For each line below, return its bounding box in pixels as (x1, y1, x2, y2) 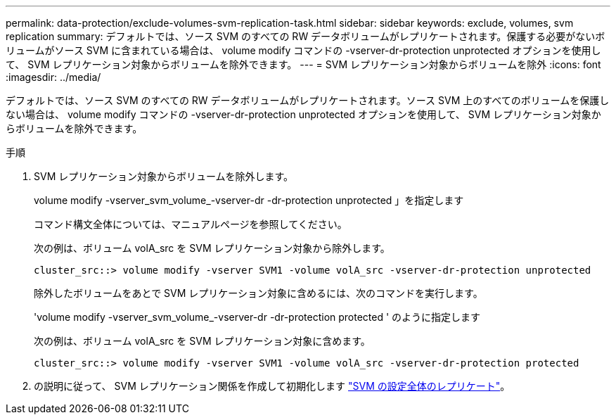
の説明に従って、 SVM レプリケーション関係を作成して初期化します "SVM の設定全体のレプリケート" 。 (34, 380, 511, 392)
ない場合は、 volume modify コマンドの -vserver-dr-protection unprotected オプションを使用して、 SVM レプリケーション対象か (6, 108, 601, 120)
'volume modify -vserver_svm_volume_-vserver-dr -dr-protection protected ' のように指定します (34, 311, 481, 323)
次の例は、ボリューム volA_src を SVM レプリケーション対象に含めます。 (34, 335, 371, 347)
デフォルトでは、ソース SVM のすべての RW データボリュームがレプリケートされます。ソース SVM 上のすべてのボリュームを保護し (6, 94, 610, 106)
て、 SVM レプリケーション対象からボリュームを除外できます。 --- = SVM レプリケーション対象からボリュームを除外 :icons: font (6, 58, 601, 70)
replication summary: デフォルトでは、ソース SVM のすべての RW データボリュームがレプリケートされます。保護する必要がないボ (6, 30, 605, 42)
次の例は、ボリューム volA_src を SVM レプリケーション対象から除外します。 (34, 242, 390, 254)
